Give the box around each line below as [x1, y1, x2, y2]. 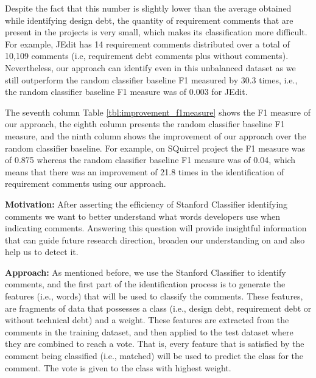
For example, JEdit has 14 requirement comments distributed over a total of [5, 37, 290, 50]
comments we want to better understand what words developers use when [5, 209, 280, 222]
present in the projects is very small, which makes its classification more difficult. [5, 26, 307, 38]
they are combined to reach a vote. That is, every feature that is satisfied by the [5, 337, 304, 350]
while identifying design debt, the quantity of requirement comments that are [5, 13, 293, 26]
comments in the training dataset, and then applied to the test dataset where [5, 325, 293, 338]
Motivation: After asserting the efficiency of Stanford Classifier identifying [5, 197, 288, 210]
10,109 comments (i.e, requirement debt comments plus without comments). [5, 49, 289, 62]
